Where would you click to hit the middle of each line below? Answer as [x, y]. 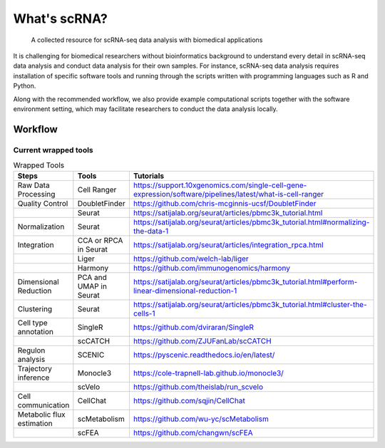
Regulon [31, 350]
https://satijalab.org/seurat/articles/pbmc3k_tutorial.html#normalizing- [251, 222]
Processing [36, 194]
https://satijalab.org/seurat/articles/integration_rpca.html [228, 245]
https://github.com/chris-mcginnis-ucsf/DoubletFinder [225, 204]
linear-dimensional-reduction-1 [185, 291]
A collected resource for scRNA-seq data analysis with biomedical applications [147, 40]
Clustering [35, 309]
